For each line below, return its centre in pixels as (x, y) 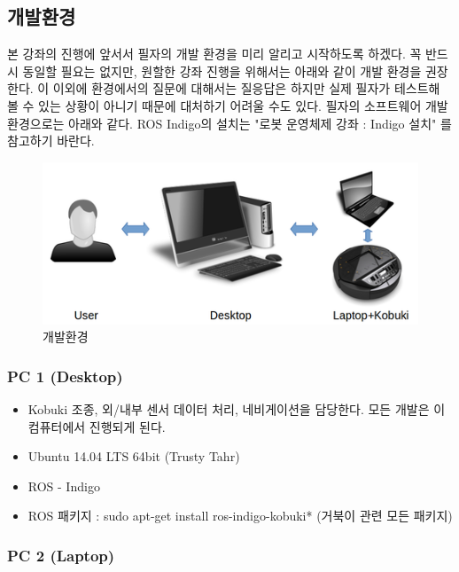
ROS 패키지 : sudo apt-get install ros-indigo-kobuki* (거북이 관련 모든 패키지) (240, 516)
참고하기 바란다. (51, 141)
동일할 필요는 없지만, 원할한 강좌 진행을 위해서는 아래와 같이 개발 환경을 (222, 71)
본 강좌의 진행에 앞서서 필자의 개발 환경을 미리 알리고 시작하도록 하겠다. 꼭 (214, 54)
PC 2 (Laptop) (61, 555)
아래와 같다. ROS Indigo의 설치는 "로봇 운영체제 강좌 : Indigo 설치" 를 (260, 123)
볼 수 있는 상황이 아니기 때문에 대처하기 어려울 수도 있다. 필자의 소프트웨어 (214, 105)
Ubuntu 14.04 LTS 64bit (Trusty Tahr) (134, 456)
